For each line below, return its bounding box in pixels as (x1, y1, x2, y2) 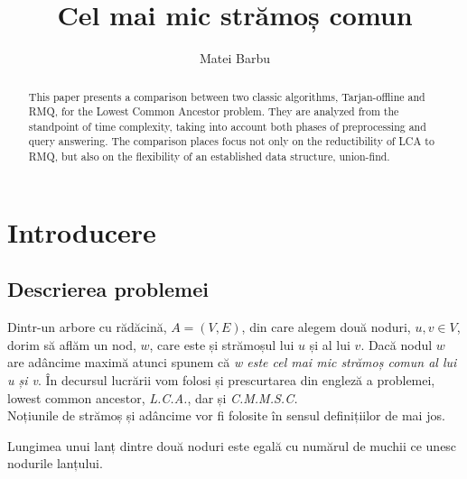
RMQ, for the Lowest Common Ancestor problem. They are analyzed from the (28, 104, 399, 119)
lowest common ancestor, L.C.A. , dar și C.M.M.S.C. (7, 388, 298, 407)
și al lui (309, 335, 350, 354)
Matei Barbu (199, 49, 271, 68)
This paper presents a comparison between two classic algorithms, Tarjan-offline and (28, 88, 425, 104)
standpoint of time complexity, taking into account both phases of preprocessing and (28, 118, 426, 134)
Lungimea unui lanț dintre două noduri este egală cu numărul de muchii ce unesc (7, 436, 457, 455)
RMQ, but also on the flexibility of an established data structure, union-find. (28, 149, 390, 164)
